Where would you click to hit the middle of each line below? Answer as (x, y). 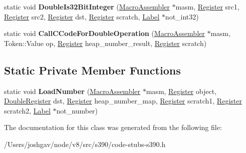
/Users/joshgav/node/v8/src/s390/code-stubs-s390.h (85, 144)
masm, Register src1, (207, 6)
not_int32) (182, 16)
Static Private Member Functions (92, 70)
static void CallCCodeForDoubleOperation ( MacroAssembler (104, 33)
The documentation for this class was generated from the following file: (113, 127)
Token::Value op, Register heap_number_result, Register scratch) (105, 43)
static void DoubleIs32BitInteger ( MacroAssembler (87, 6)
